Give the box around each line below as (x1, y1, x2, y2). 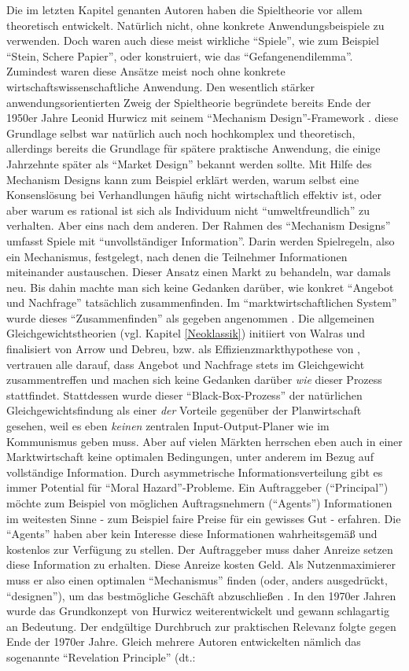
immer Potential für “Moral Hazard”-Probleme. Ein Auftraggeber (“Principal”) (6, 479, 389, 496)
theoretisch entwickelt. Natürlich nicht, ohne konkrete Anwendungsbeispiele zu (6, 17, 385, 33)
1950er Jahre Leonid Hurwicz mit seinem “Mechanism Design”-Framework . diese (6, 109, 399, 126)
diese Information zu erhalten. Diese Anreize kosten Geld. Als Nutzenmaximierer (6, 556, 396, 573)
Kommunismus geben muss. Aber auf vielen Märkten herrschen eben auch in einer (6, 433, 403, 449)
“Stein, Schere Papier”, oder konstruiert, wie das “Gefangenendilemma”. (6, 47, 353, 64)
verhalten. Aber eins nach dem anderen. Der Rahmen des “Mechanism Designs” (6, 217, 391, 234)
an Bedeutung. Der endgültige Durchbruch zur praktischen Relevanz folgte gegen (6, 618, 396, 634)
